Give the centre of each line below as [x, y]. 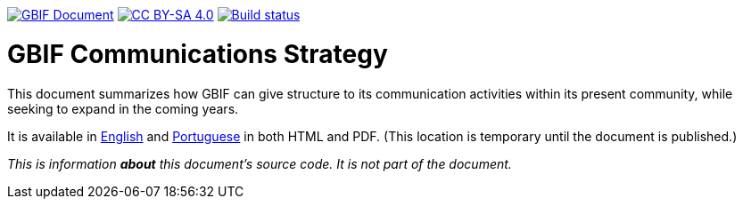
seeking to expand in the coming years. [123, 108]
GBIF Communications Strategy [198, 54]
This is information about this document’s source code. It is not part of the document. [260, 163]
